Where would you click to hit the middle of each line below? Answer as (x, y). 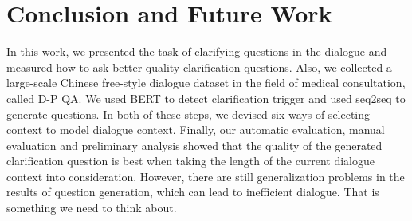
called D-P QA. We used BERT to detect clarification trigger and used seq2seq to (206, 98)
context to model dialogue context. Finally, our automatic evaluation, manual (196, 130)
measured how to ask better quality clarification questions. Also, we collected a (199, 67)
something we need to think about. (92, 208)
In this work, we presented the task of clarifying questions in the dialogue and (197, 51)
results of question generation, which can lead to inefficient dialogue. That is (193, 192)
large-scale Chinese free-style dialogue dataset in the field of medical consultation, (206, 83)
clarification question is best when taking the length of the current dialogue (190, 161)
